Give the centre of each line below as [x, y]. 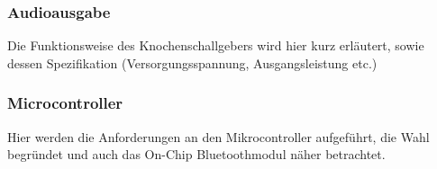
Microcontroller [65, 103]
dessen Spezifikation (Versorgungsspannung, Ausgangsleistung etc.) [192, 62]
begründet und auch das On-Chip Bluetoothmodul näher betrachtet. [196, 154]
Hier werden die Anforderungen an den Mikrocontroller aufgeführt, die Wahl [218, 136]
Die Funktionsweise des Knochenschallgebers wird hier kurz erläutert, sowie [216, 45]
